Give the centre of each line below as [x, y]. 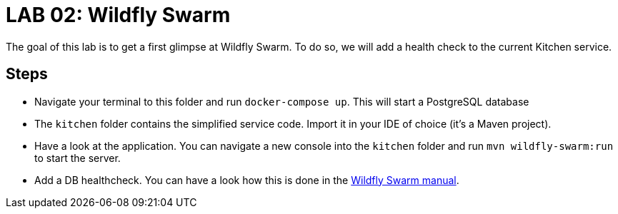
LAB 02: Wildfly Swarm [118, 15]
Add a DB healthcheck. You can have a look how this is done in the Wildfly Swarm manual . [247, 180]
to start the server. [78, 158]
